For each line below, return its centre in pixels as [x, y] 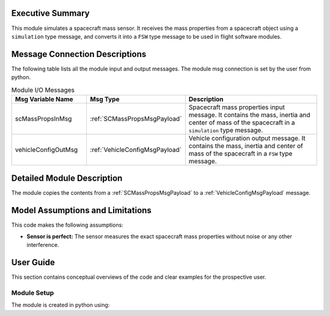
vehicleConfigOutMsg [46, 149]
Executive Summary [50, 13]
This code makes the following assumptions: [67, 225]
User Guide [33, 262]
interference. [43, 245]
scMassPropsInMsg [43, 118]
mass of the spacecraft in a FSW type [240, 153]
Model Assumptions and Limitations [82, 210]
